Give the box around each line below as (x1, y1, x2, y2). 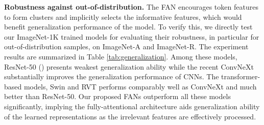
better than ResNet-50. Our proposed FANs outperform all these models (4, 91, 231, 102)
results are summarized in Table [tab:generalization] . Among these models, (4, 51, 237, 61)
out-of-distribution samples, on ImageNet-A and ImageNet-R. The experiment (4, 41, 249, 52)
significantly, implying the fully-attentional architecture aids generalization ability (4, 101, 260, 111)
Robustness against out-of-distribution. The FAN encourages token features (4, 2, 258, 12)
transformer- (221, 71, 260, 82)
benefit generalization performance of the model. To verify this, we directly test (4, 21, 253, 32)
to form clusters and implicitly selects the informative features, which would (4, 11, 242, 22)
